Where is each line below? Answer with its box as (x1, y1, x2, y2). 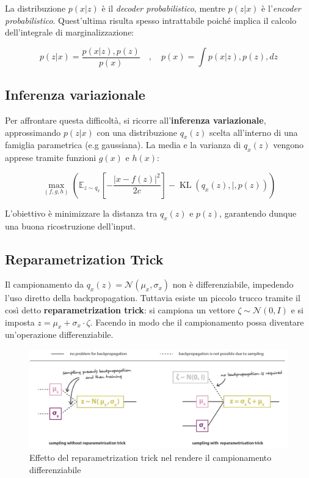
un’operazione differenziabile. (5, 328, 114, 341)
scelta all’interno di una (209, 125, 298, 138)
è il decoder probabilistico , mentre (101, 2, 225, 14)
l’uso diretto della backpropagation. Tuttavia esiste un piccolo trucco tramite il (5, 291, 300, 304)
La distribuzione (5, 2, 66, 14)
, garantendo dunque (219, 206, 297, 219)
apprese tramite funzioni (5, 151, 96, 164)
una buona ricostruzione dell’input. (5, 219, 136, 232)
